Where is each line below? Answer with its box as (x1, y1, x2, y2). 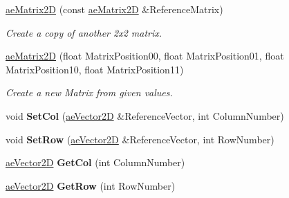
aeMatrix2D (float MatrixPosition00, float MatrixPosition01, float (6, 48, 284, 63)
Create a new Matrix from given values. (6, 85, 173, 100)
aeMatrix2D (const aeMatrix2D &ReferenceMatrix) (6, 2, 223, 16)
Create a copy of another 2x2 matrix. (6, 25, 162, 39)
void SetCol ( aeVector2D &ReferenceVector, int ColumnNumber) (6, 108, 284, 123)
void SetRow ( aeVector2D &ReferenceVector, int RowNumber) (6, 132, 274, 146)
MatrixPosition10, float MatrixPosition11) (6, 62, 184, 76)
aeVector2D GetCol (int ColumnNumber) (6, 155, 185, 170)
